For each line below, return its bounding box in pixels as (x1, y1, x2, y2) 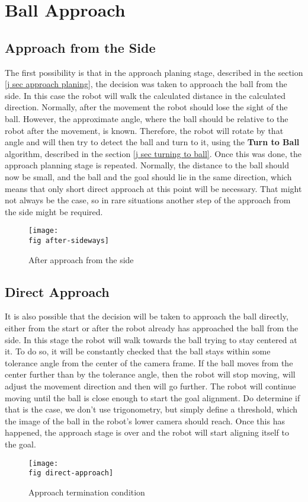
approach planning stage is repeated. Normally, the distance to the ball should (5, 159, 289, 171)
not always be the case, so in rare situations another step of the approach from (5, 194, 291, 206)
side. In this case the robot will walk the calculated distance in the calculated (5, 89, 285, 101)
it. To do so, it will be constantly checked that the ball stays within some (5, 345, 271, 357)
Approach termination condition (28, 485, 145, 498)
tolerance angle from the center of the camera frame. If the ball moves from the (5, 356, 293, 369)
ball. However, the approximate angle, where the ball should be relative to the (5, 112, 288, 124)
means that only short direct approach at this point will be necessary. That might (5, 182, 302, 194)
